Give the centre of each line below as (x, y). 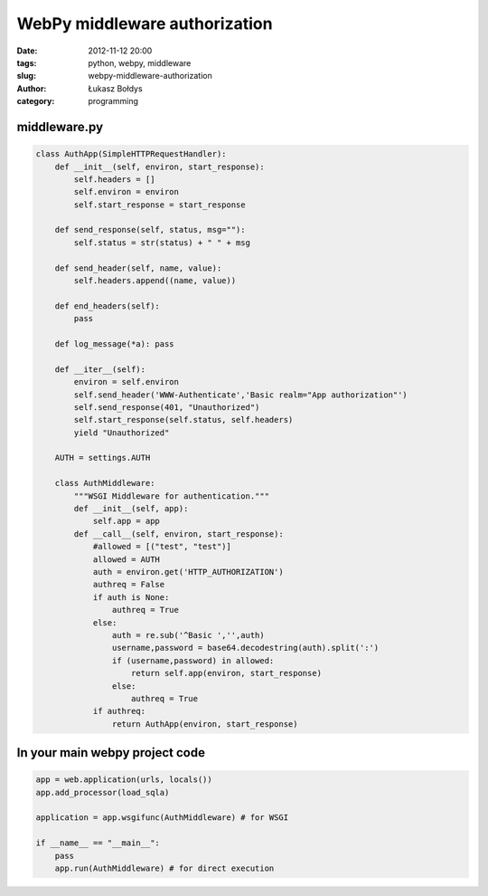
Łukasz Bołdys (116, 88)
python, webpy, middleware (140, 62)
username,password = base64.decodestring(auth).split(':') (245, 648)
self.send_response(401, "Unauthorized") (167, 407)
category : (36, 101)
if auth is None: (131, 597)
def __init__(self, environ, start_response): (160, 167)
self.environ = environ (127, 192)
